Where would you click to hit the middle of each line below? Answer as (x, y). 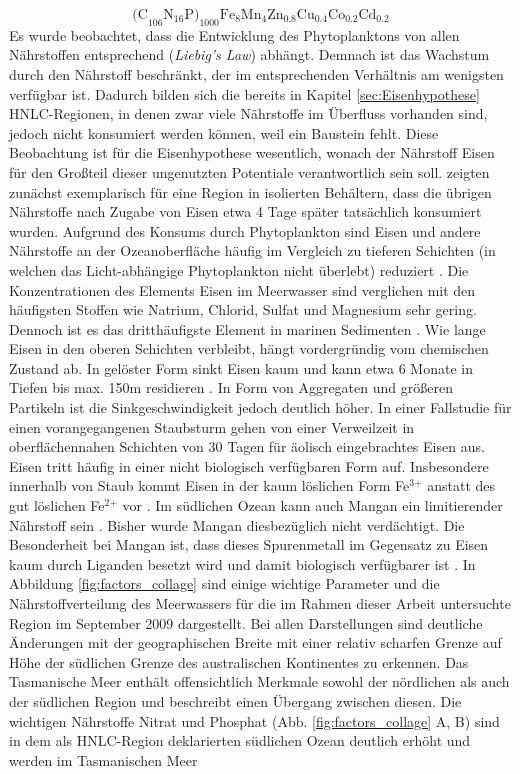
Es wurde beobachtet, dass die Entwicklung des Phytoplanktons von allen (234, 34)
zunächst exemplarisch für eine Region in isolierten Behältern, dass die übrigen (250, 191)
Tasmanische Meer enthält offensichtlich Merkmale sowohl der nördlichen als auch (259, 681)
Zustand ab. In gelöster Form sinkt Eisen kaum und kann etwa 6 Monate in (241, 367)
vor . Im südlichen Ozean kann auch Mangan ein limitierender (312, 505)
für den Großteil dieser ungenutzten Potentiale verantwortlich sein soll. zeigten (249, 171)
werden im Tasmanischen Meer (103, 759)
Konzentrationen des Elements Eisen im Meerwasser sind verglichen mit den (242, 289)
